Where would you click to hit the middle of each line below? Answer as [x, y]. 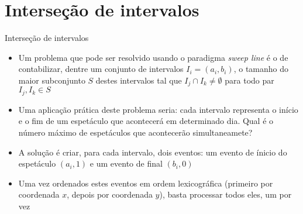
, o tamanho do [261, 69]
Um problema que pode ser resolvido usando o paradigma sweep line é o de [153, 57]
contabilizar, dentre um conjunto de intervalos [101, 69]
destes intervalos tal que [139, 80]
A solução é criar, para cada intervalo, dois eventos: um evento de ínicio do [153, 152]
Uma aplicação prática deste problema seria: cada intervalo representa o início [158, 109]
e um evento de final [126, 163]
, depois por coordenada [110, 194]
